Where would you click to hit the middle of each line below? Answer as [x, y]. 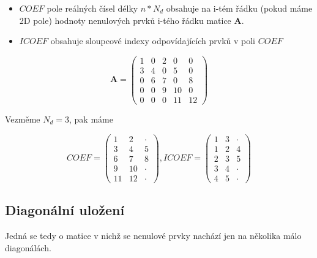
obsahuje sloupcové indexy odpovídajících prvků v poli [153, 41]
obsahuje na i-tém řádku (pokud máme [239, 8]
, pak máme [91, 119]
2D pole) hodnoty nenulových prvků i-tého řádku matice [125, 20]
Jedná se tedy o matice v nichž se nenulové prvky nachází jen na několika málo [153, 236]
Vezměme [23, 119]
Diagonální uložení [65, 210]
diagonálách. [28, 247]
